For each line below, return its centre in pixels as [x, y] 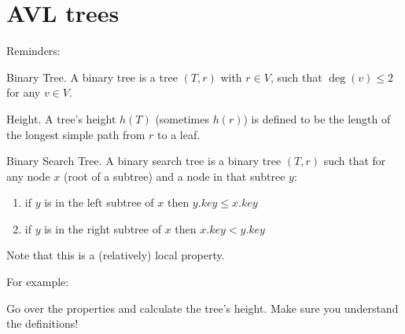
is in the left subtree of [99, 202]
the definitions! [42, 323]
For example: [38, 282]
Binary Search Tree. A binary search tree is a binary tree [144, 161]
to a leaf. [179, 134]
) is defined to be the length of [317, 118]
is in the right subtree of [103, 228]
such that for [355, 161]
